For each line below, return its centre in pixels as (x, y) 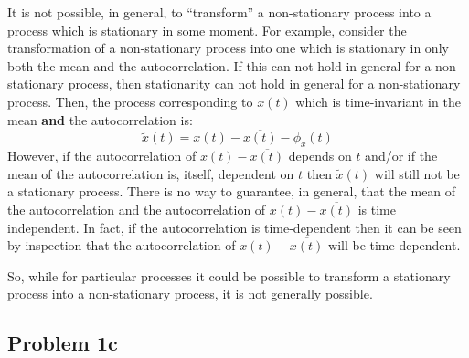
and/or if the (401, 156)
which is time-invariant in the (378, 101)
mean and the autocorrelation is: (100, 119)
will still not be (417, 173)
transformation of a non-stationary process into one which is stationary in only (228, 48)
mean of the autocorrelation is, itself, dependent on (151, 173)
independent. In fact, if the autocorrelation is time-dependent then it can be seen (234, 227)
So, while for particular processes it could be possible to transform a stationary (229, 275)
